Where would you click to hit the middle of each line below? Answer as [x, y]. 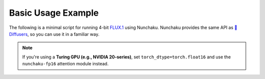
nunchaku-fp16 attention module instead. [66, 64]
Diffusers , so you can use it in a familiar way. [54, 34]
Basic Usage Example [54, 13]
